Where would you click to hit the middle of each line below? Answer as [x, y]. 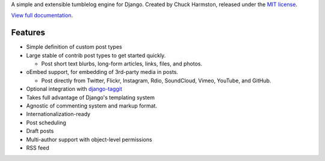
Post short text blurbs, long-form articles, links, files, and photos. [122, 64]
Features [28, 33]
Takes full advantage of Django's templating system [90, 97]
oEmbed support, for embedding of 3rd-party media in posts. [102, 72]
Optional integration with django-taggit [74, 89]
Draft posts [40, 131]
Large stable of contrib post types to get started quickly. [96, 55]
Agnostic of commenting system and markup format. [92, 106]
